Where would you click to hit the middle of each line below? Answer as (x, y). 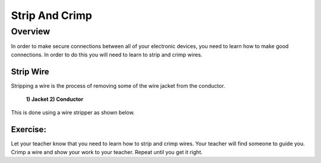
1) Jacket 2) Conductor (54, 99)
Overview (31, 31)
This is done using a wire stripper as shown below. (73, 113)
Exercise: (29, 130)
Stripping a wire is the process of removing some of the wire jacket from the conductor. (118, 85)
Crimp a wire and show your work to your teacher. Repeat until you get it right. (107, 152)
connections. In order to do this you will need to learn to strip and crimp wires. (107, 55)
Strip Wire (30, 71)
